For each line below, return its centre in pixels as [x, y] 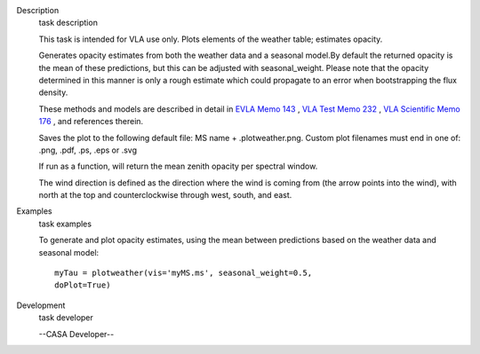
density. [53, 92]
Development [41, 305]
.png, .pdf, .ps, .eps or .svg [88, 150]
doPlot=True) [83, 285]
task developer [66, 318]
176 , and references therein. [91, 122]
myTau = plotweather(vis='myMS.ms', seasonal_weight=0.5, [184, 273]
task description [68, 23]
